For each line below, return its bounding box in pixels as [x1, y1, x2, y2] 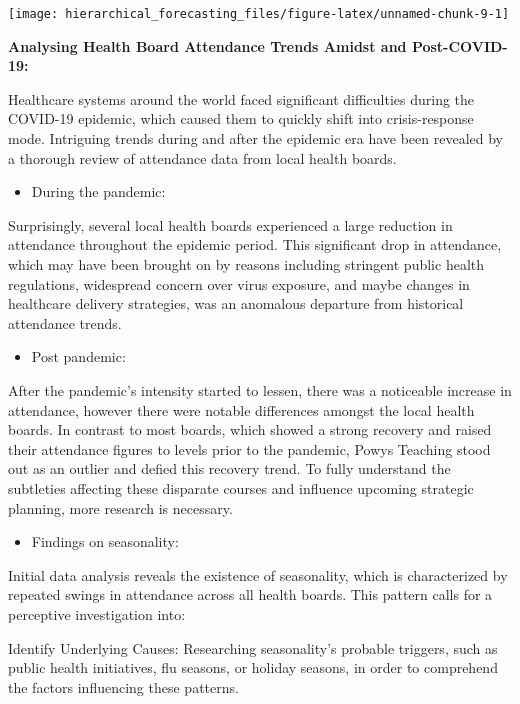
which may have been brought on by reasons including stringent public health [8, 254, 484, 274]
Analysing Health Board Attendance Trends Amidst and [8, 35, 407, 56]
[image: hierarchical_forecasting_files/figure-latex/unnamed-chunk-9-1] [8, 7, 510, 21]
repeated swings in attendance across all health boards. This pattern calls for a [8, 584, 493, 605]
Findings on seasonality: [31, 531, 179, 552]
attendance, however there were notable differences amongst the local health [8, 399, 475, 420]
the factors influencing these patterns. [8, 676, 239, 697]
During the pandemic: [31, 181, 166, 202]
